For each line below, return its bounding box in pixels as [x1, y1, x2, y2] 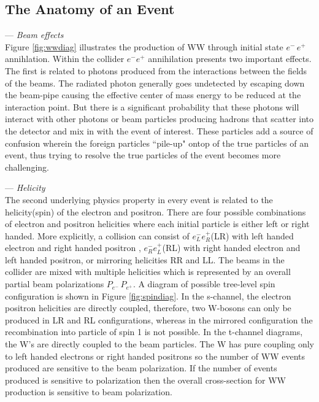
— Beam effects [5, 28, 64, 41]
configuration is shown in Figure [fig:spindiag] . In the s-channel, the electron [5, 289, 291, 302]
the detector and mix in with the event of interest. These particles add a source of [5, 124, 313, 137]
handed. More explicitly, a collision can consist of [5, 229, 190, 242]
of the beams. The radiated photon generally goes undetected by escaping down [5, 76, 305, 89]
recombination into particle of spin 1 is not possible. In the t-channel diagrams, [5, 325, 303, 338]
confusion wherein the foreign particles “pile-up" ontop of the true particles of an [5, 136, 309, 149]
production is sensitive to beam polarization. [5, 385, 172, 398]
